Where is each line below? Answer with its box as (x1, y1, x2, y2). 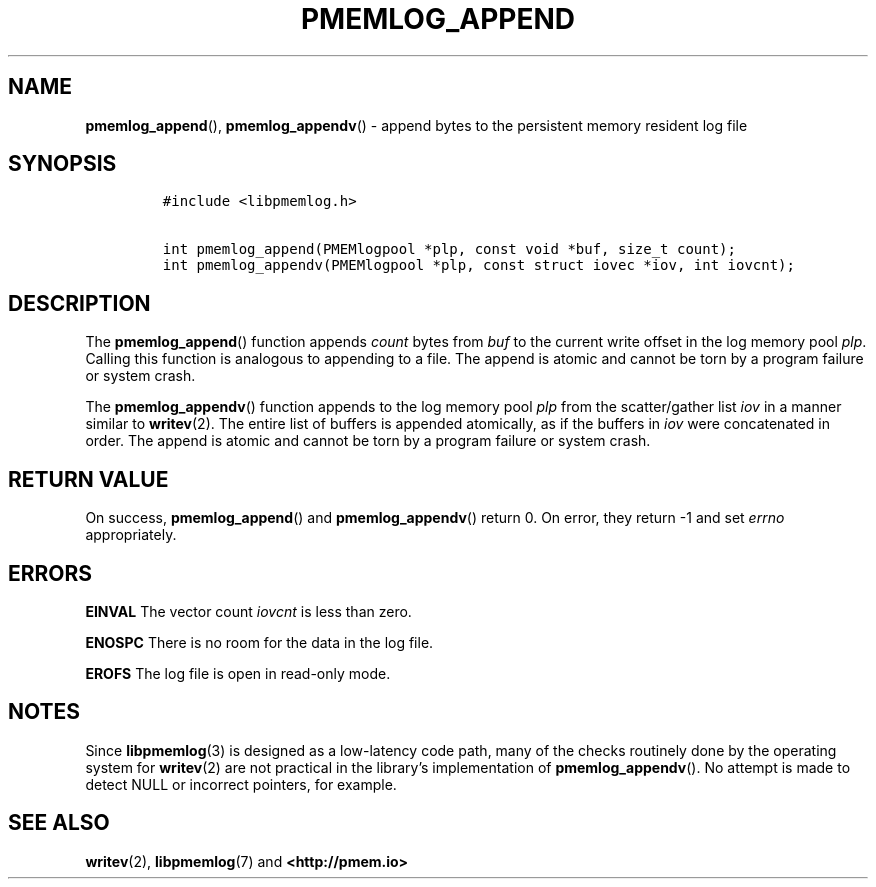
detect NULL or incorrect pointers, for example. (85, 775, 397, 793)
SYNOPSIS (8, 151, 117, 177)
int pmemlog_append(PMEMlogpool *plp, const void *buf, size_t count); (162, 241, 736, 258)
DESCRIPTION (8, 290, 151, 316)
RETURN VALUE (8, 466, 169, 492)
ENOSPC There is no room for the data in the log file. (85, 633, 434, 651)
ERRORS (8, 560, 93, 586)
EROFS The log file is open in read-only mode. (85, 664, 391, 682)
